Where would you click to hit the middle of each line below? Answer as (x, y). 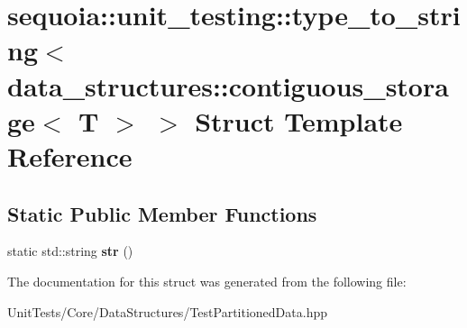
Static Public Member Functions (162, 213)
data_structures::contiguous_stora (228, 85)
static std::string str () (70, 251)
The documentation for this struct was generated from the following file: (207, 281)
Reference (70, 155)
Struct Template (299, 120)
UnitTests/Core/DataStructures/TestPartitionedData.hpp (167, 311)
